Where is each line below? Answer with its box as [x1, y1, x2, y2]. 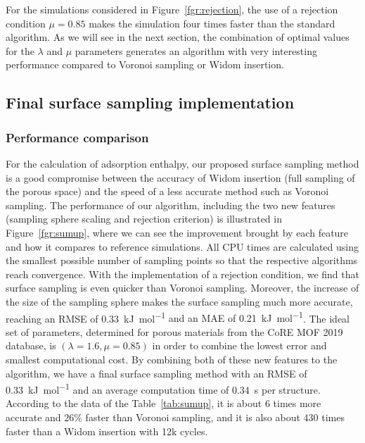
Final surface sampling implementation [6, 92, 295, 113]
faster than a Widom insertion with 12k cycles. [6, 423, 208, 438]
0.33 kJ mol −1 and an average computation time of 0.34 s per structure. [6, 380, 321, 397]
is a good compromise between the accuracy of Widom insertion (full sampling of [6, 170, 355, 185]
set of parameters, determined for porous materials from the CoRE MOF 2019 [6, 324, 343, 339]
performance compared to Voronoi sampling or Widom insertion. [6, 57, 284, 72]
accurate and [6, 409, 61, 424]
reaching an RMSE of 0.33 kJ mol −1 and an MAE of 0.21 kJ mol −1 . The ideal [6, 308, 350, 325]
